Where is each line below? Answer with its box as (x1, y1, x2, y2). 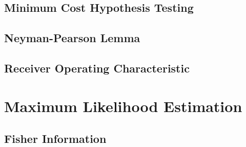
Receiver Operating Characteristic (4, 60, 190, 76)
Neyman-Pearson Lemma (4, 30, 140, 46)
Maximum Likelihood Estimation (4, 95, 242, 116)
